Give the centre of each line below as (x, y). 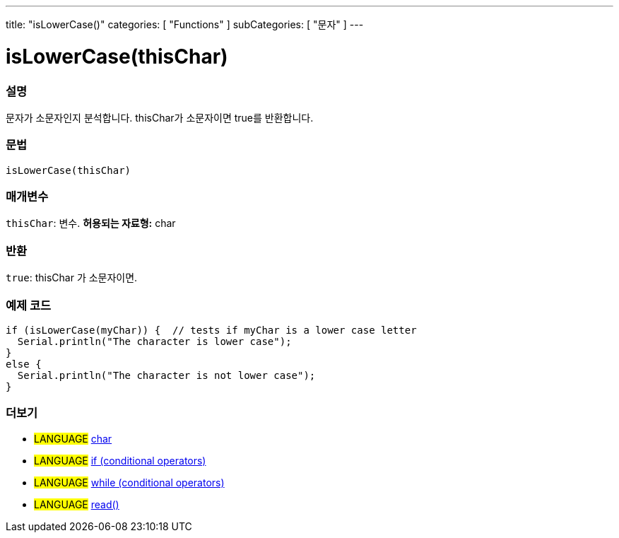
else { (24, 364)
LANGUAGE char (73, 438)
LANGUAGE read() (77, 504)
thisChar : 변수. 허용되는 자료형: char (91, 223)
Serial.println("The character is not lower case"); (166, 375)
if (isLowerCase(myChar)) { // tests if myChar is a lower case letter (211, 330)
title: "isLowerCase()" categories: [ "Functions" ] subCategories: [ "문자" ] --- (185, 24)
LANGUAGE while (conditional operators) (129, 482)
